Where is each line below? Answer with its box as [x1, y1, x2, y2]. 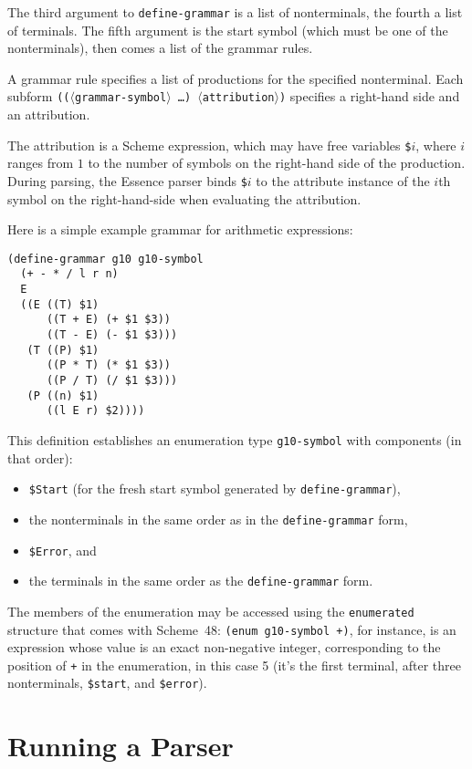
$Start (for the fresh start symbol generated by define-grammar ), [28, 479, 401, 498]
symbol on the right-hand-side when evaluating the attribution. [7, 189, 362, 208]
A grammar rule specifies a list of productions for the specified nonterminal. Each [7, 68, 464, 88]
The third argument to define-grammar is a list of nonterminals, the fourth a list [7, 3, 463, 21]
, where [415, 135, 456, 154]
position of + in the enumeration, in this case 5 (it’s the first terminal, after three [7, 655, 461, 674]
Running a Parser [7, 727, 234, 764]
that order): [7, 448, 73, 467]
